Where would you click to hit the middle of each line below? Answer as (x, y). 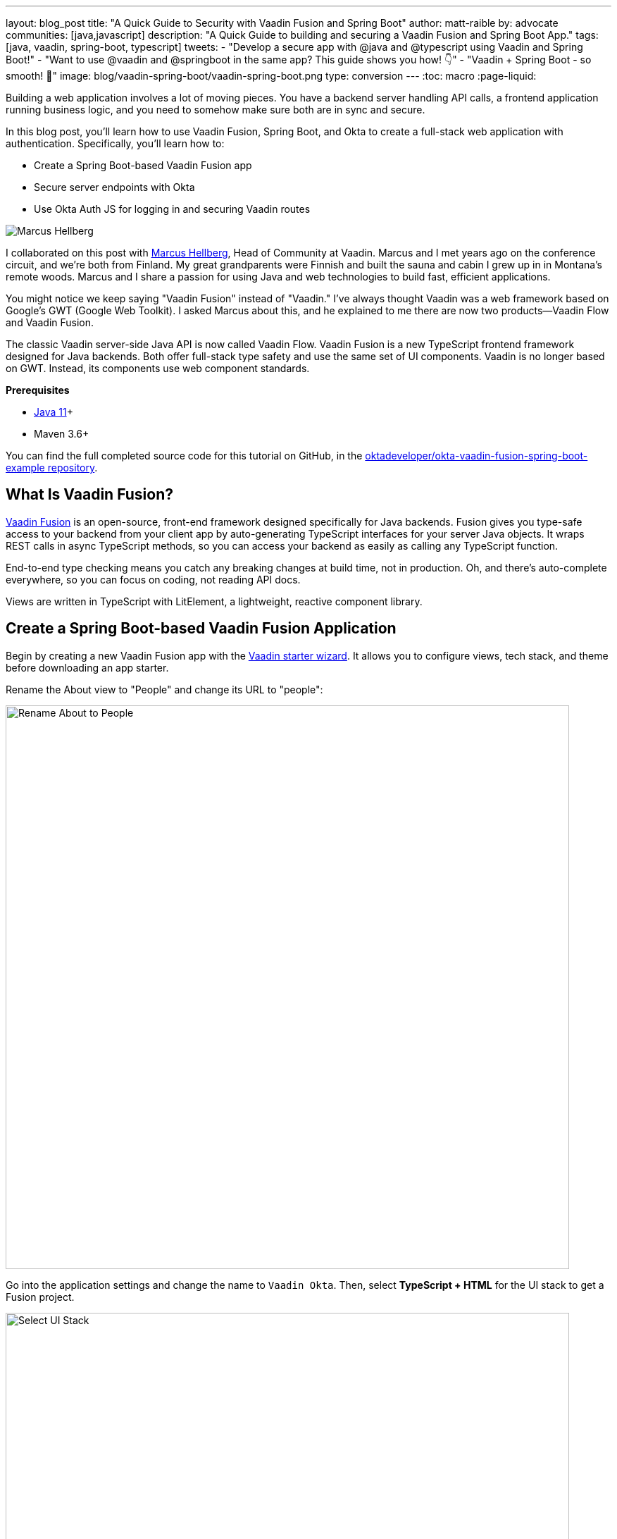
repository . (73, 468)
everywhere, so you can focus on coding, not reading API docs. (153, 579)
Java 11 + (54, 412)
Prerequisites (38, 390)
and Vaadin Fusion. (50, 322)
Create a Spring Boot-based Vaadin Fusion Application (201, 629)
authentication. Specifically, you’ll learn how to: (115, 143)
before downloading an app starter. (87, 667)
